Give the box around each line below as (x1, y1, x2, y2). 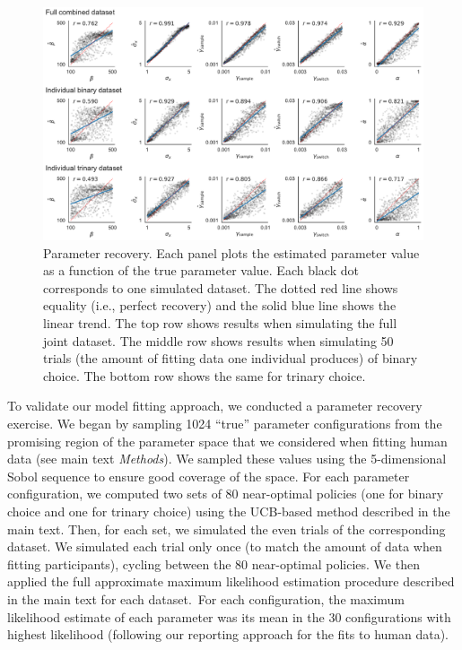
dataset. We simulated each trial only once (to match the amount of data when (7, 537, 442, 556)
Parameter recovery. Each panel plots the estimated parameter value (43, 243, 420, 262)
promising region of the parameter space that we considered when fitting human (7, 431, 448, 450)
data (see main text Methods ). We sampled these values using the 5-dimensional (7, 449, 447, 468)
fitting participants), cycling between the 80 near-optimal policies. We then (7, 554, 420, 573)
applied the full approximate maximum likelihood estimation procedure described (7, 572, 455, 591)
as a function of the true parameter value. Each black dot (43, 261, 359, 280)
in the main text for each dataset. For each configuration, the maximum (7, 589, 405, 608)
